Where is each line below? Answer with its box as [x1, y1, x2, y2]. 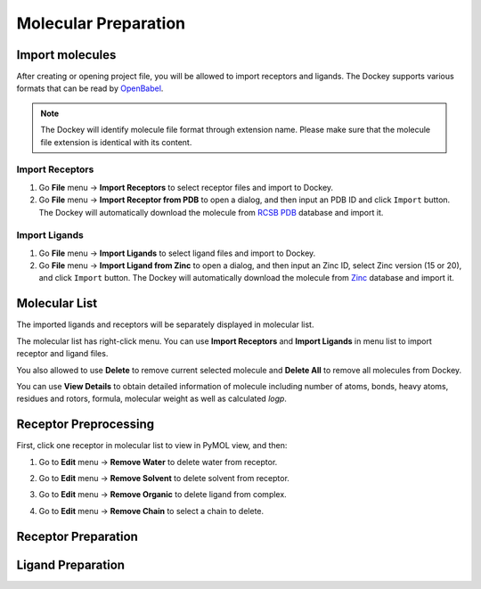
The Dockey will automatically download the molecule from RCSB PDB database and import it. [38, 207, 384, 217]
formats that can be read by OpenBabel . [16, 83, 164, 94]
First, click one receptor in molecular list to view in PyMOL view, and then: [16, 440, 288, 451]
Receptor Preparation [16, 528, 138, 544]
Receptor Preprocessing [16, 417, 155, 432]
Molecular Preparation [16, 13, 186, 33]
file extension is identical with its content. [40, 136, 192, 147]
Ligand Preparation [16, 557, 125, 572]
